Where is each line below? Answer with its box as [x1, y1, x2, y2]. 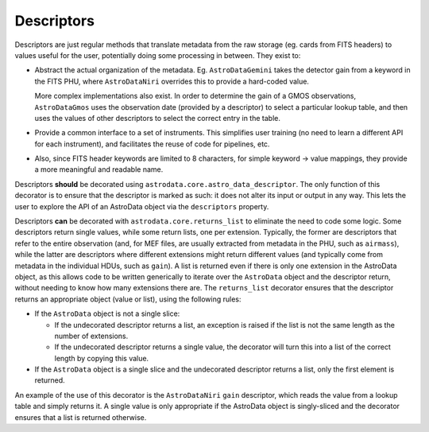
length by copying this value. [54, 353, 149, 363]
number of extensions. [54, 331, 129, 341]
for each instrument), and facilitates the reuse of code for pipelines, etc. [34, 139, 270, 149]
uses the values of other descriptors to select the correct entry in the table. [34, 113, 281, 123]
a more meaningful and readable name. [34, 165, 164, 174]
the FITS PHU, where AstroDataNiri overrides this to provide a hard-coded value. [34, 76, 310, 86]
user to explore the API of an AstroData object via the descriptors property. [14, 201, 269, 211]
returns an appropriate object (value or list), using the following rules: [14, 294, 242, 304]
